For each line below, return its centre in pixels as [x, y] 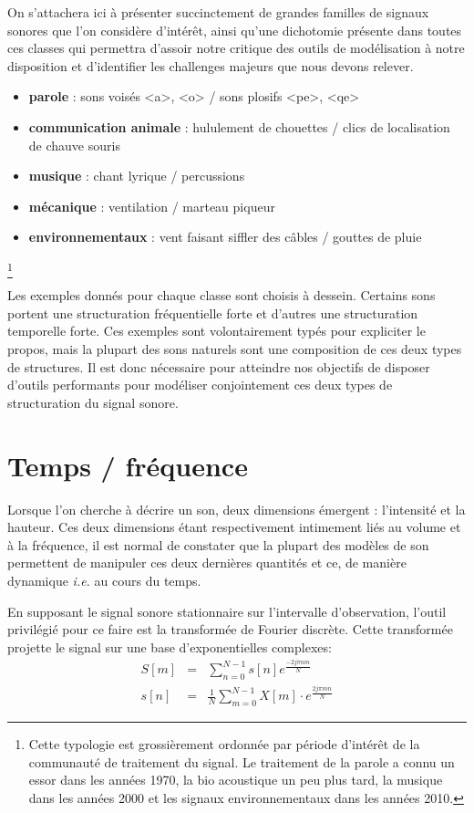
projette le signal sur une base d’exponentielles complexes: [170, 646]
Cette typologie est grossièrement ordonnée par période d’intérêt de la [224, 744]
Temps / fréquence [128, 465]
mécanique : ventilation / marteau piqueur [152, 206]
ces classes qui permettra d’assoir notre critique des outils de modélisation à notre [236, 48]
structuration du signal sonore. [93, 402]
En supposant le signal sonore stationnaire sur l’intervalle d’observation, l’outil [227, 611]
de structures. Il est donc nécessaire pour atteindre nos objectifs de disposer [219, 366]
